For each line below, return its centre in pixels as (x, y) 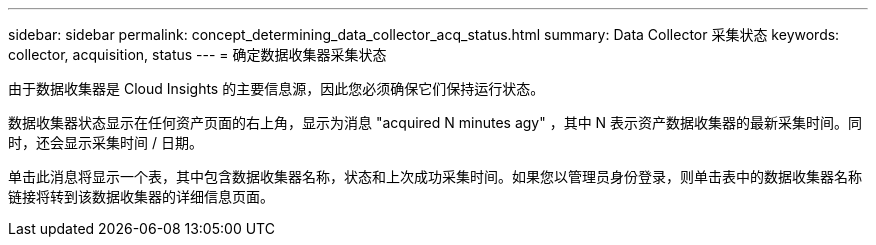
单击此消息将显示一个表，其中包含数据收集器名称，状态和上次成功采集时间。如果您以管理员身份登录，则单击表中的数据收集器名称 (435, 176)
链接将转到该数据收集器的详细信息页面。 (141, 196)
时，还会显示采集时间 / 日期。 (105, 142)
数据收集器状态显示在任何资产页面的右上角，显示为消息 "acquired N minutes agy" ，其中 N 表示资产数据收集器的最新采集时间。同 (435, 122)
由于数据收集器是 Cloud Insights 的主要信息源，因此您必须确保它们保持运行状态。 (276, 88)
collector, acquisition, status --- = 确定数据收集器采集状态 (197, 54)
